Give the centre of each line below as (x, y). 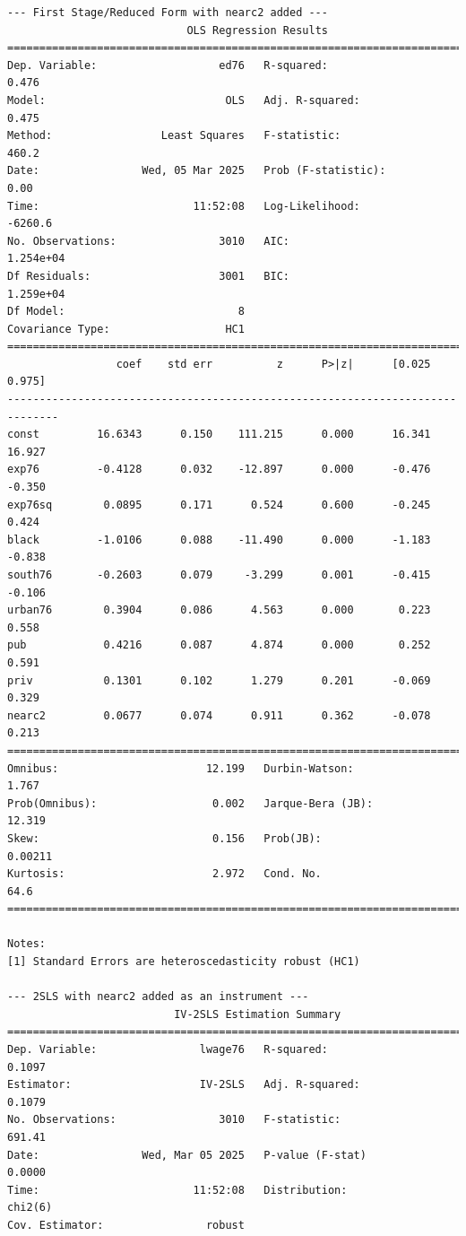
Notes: (26, 944)
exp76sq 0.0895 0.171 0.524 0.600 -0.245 (219, 505)
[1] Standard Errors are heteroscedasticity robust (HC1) (184, 962)
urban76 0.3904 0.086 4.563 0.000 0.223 (219, 610)
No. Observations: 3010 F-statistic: (174, 1120)
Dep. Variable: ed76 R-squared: (168, 65)
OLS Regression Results (257, 30)
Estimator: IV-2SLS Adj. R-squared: (184, 1085)
